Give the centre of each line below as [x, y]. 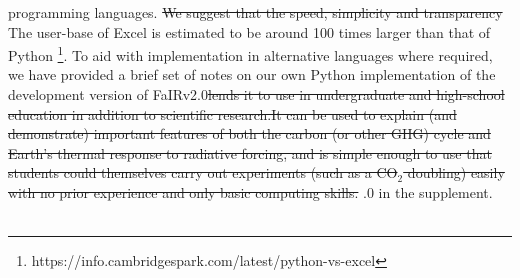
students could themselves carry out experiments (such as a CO [203, 172]
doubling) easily [456, 172]
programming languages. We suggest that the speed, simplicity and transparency [255, 12]
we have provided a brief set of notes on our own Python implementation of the [252, 74]
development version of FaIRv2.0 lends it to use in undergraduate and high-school [256, 94]
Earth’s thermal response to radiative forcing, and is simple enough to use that [250, 152]
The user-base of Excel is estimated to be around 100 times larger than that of [249, 31]
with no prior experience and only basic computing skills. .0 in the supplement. [250, 192]
